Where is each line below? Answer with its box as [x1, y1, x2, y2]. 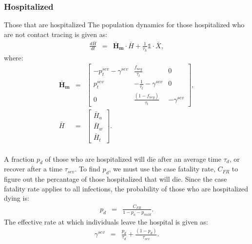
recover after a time [4, 164, 62, 174]
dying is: [4, 193, 29, 203]
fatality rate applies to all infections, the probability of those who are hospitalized [4, 183, 248, 193]
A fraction [4, 153, 35, 164]
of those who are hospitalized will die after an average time [45, 153, 222, 164]
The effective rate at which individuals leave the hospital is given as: [4, 216, 208, 226]
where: [4, 52, 23, 62]
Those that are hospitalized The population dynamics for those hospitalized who [4, 19, 245, 30]
